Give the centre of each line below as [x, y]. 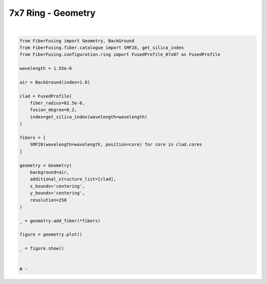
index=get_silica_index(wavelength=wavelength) [89, 117]
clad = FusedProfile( [46, 96]
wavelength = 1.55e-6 [46, 69]
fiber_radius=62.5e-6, [57, 103]
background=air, [49, 172]
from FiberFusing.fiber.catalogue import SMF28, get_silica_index [102, 47]
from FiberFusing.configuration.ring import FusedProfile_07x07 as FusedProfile [120, 55]
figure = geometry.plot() [51, 235]
